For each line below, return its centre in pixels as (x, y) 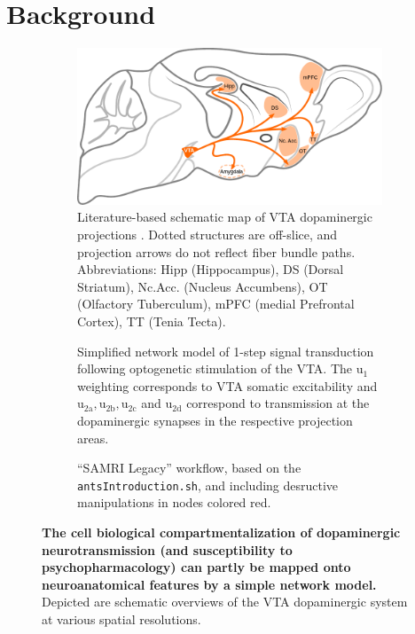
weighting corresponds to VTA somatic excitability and (227, 385)
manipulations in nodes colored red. (174, 502)
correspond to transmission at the (278, 403)
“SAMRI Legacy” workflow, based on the (189, 468)
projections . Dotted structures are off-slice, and (207, 235)
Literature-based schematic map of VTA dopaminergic (225, 217)
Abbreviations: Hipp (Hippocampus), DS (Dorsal (211, 269)
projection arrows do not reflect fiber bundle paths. (216, 251)
